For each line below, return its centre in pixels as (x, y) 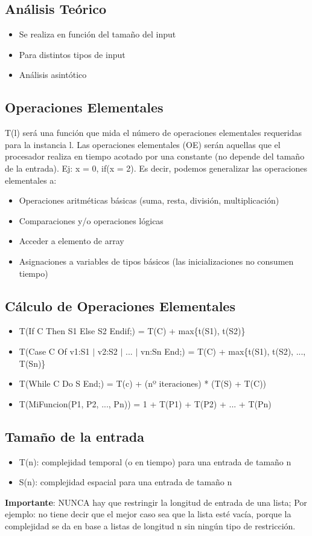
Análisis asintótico (53, 75)
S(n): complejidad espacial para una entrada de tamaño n (126, 482)
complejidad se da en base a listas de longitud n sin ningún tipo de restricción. (150, 525)
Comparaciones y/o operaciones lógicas (91, 220)
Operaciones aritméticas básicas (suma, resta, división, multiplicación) (149, 200)
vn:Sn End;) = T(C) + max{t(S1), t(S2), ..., (223, 351)
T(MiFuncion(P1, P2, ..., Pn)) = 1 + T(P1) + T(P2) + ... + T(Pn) (145, 403)
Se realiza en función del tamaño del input (97, 34)
